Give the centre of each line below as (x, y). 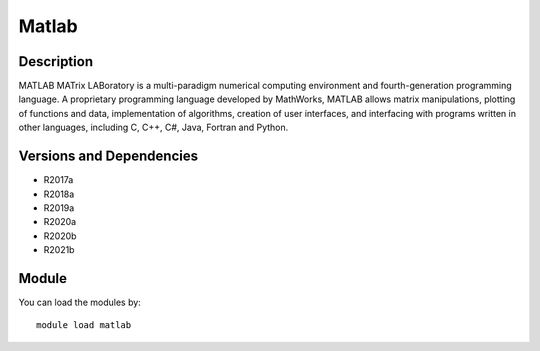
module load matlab (84, 325)
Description (56, 61)
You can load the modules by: (80, 302)
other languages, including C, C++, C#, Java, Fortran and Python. (153, 127)
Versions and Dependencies (108, 156)
